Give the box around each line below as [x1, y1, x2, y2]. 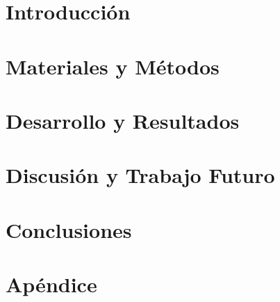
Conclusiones [6, 215, 132, 244]
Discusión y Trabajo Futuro [6, 161, 275, 189]
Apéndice [6, 270, 97, 299]
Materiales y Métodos [6, 51, 220, 80]
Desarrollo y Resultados [6, 106, 240, 134]
